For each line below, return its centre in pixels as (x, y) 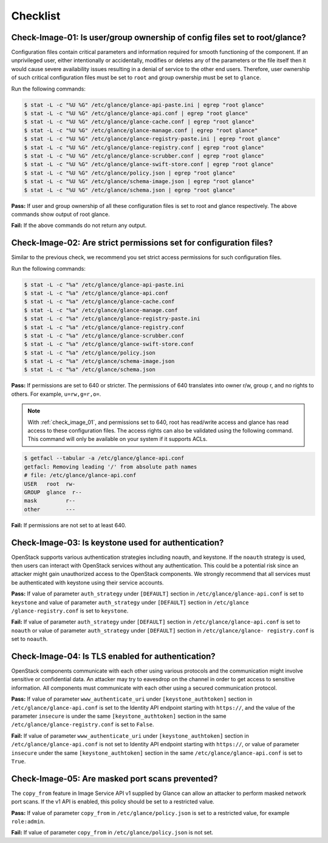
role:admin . (28, 822)
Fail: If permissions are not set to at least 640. (69, 525)
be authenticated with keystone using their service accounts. (87, 582)
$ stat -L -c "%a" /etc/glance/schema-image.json (99, 361)
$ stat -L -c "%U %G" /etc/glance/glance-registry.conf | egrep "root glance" (144, 147)
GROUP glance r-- (53, 492)
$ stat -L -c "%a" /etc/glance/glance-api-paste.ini (104, 285)
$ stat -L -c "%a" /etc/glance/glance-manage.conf (101, 310)
